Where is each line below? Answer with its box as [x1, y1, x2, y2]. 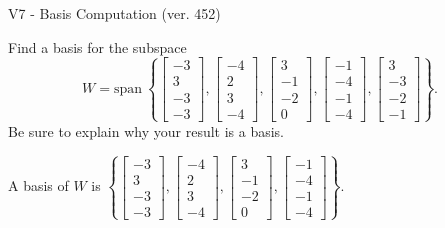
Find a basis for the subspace [8, 36, 187, 57]
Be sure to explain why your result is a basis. [8, 120, 285, 141]
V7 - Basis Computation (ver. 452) [8, 3, 221, 23]
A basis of [8, 175, 69, 196]
